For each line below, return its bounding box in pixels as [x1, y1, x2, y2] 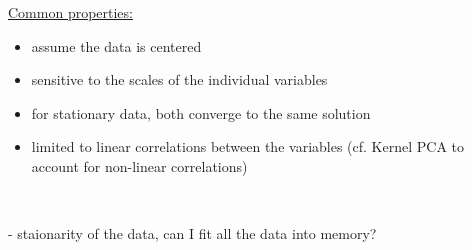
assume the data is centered [31, 35, 202, 56]
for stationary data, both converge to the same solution [31, 102, 371, 123]
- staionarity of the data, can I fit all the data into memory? [8, 223, 377, 244]
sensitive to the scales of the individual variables [31, 69, 328, 90]
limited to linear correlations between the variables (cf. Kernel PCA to [31, 136, 464, 157]
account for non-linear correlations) [31, 155, 248, 176]
